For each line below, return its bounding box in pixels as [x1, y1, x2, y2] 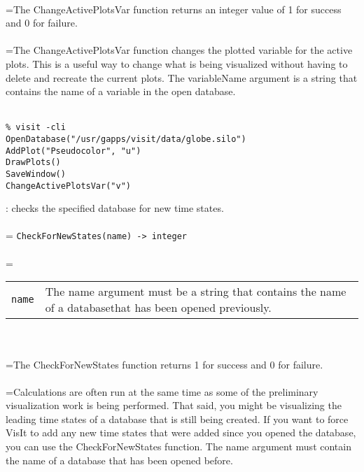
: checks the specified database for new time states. [6, 201, 224, 215]
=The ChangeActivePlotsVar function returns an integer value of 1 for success [6, 1, 342, 16]
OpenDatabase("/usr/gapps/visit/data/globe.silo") [6, 134, 246, 144]
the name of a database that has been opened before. [6, 452, 233, 467]
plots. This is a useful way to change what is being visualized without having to [6, 56, 348, 71]
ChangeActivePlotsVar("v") [6, 180, 131, 191]
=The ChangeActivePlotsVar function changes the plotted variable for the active [6, 43, 353, 57]
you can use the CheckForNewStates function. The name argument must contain [6, 439, 351, 454]
